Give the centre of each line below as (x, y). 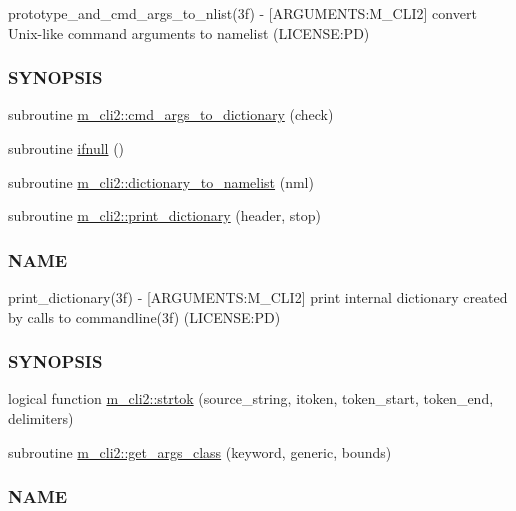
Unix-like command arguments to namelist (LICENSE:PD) (189, 32)
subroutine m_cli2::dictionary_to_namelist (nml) (161, 181)
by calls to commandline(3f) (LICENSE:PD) (144, 316)
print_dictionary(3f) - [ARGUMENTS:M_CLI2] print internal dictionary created (258, 297)
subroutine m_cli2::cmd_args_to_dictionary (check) (171, 114)
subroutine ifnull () (66, 148)
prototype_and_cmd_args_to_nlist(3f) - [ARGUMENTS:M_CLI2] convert (242, 13)
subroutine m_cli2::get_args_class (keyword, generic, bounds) (200, 451)
